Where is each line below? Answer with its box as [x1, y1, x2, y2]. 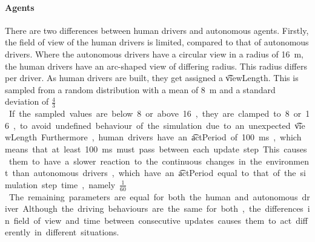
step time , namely [42, 178, 116, 191]
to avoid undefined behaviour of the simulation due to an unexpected [19, 119, 291, 131]
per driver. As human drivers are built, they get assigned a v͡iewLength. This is [5, 71, 299, 84]
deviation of [5, 95, 49, 108]
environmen [266, 154, 310, 167]
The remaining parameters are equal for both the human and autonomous [8, 190, 298, 203]
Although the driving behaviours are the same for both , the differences [22, 202, 303, 215]
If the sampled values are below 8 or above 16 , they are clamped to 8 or [8, 107, 302, 120]
